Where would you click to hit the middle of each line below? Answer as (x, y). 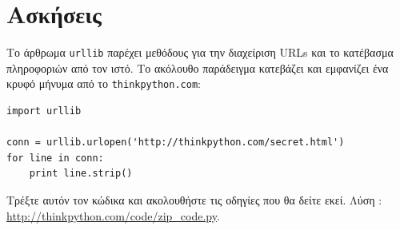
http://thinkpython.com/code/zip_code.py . (113, 215)
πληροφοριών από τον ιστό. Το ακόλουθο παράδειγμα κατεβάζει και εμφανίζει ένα (198, 67)
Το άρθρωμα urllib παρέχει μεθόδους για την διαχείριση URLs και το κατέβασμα (200, 52)
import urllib (44, 111)
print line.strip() (81, 174)
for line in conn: (55, 158)
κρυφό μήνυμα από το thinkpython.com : (104, 83)
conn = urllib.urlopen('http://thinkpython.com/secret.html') (176, 143)
